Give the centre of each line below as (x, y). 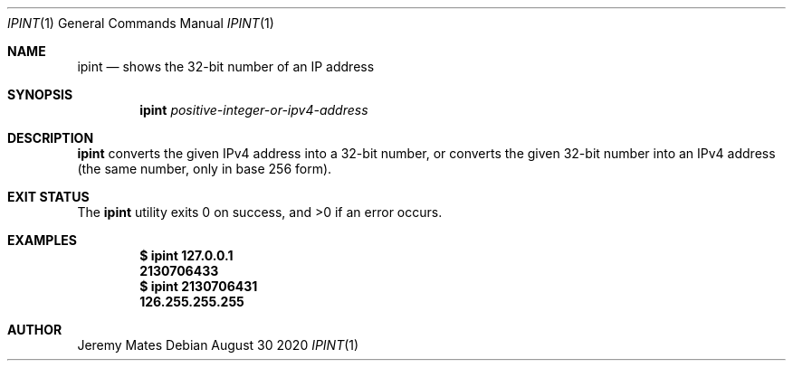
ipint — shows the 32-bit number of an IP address (226, 66)
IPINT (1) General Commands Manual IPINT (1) (141, 23)
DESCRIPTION (51, 138)
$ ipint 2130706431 (199, 286)
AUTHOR (35, 330)
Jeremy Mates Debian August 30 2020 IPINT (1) (218, 345)
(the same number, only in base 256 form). (205, 169)
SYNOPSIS (40, 94)
